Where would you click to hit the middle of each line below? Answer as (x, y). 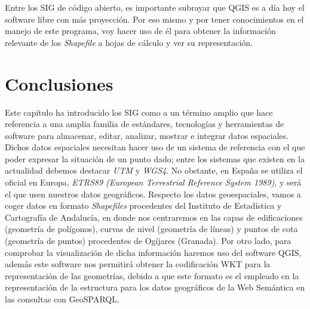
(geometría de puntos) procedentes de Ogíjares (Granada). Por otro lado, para (148, 241)
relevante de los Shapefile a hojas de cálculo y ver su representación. (129, 42)
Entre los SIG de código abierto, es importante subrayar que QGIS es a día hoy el (155, 7)
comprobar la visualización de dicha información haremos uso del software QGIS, (153, 252)
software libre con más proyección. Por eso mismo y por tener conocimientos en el (154, 19)
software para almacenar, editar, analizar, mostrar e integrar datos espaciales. (147, 135)
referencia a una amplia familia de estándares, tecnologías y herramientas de (145, 124)
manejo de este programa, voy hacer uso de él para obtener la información (140, 31)
